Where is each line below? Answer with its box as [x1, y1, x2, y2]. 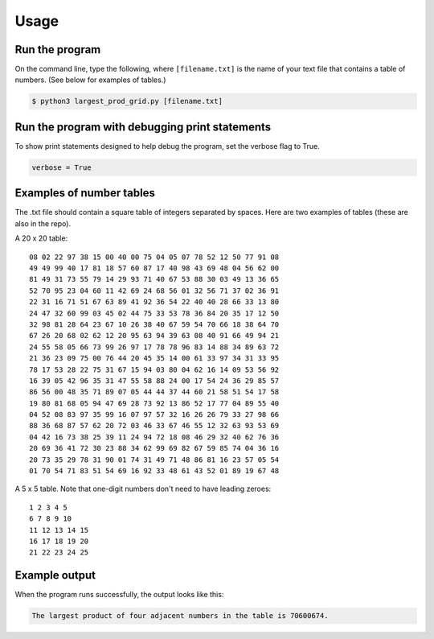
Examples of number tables [14, 186, 156, 200]
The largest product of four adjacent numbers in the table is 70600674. [31, 612, 329, 620]
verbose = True [31, 163, 92, 172]
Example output [14, 568, 96, 583]
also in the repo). [14, 218, 72, 229]
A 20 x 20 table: [14, 233, 68, 243]
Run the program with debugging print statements [14, 120, 272, 134]
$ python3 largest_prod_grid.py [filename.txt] [31, 97, 223, 106]
